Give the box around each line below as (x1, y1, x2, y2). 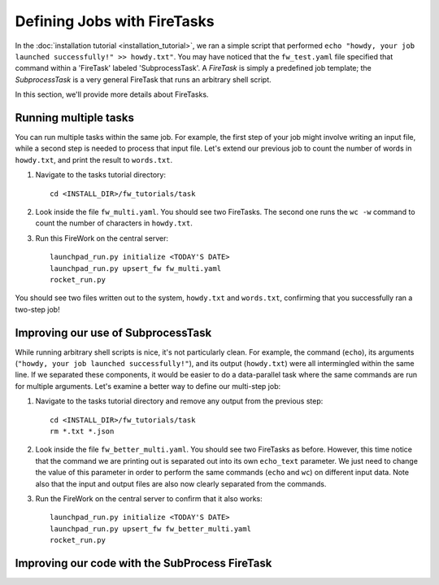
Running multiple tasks (15, 111, 134, 124)
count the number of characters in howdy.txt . (35, 218, 193, 228)
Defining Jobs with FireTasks (15, 12, 215, 30)
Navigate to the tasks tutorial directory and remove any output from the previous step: (35, 396, 324, 406)
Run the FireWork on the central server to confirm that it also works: (35, 493, 263, 504)
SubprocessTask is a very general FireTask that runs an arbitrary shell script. (15, 74, 272, 85)
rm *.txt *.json (50, 426, 115, 435)
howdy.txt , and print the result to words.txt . (15, 155, 173, 164)
